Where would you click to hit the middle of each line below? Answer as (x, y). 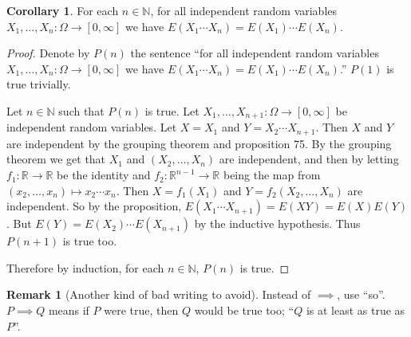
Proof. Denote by (48, 53)
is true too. (90, 241)
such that (81, 110)
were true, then (141, 310)
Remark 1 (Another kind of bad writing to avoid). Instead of (159, 294)
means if (69, 310)
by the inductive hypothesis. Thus (277, 223)
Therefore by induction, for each (85, 267)
